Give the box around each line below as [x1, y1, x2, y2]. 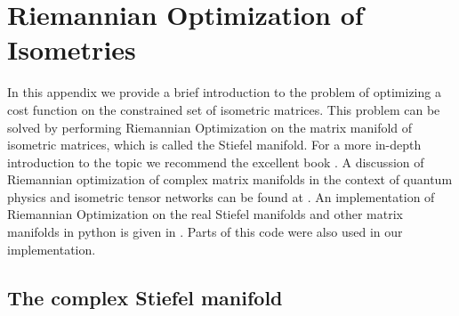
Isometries [7, 31, 136, 68]
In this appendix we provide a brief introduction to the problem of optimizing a [7, 83, 441, 101]
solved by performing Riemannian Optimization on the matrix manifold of [7, 117, 413, 136]
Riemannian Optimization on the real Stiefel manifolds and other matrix [7, 205, 403, 223]
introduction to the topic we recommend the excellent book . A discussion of [7, 152, 424, 171]
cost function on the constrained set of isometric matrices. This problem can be [7, 100, 440, 118]
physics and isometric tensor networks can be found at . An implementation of [7, 187, 435, 206]
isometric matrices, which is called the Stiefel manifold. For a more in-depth [7, 135, 422, 154]
